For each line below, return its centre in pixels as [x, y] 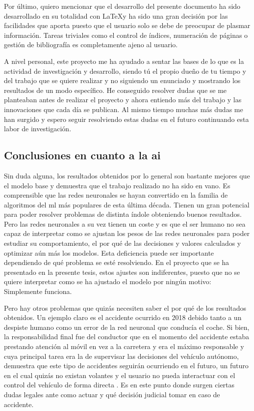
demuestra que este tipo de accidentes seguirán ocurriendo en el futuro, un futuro [126, 366]
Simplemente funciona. [38, 291]
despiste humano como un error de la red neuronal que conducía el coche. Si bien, [127, 327]
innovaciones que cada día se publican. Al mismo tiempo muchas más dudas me [124, 109]
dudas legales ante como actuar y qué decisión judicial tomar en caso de [112, 394]
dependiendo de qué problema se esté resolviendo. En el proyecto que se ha [117, 262]
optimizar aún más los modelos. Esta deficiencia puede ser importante [109, 252]
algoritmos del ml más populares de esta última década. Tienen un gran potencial [127, 204]
